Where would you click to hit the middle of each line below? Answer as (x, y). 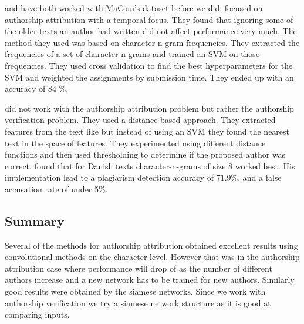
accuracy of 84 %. (37, 88)
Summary (35, 220)
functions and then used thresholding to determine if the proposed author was (145, 154)
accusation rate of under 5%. (56, 188)
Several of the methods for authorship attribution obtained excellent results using (151, 245)
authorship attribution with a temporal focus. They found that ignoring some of (149, 19)
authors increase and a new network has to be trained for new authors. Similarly (150, 280)
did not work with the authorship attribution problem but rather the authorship (149, 108)
